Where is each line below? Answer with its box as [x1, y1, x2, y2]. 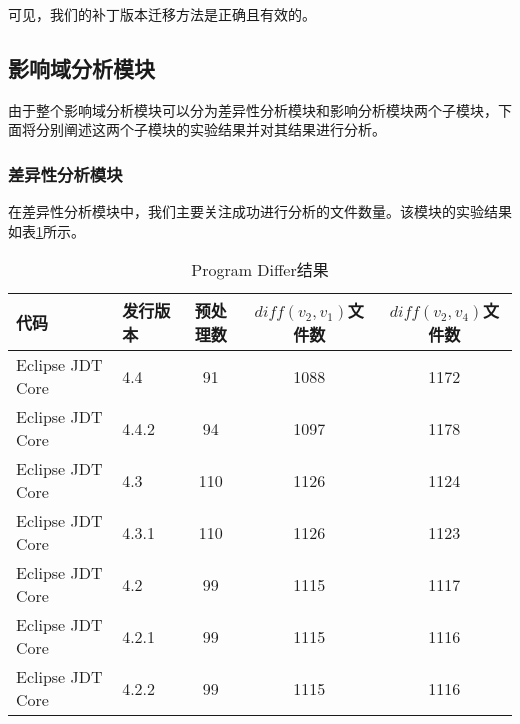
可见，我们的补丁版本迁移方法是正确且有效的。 [8, 4, 316, 24]
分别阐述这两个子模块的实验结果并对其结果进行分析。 [35, 119, 386, 140]
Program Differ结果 [191, 258, 329, 282]
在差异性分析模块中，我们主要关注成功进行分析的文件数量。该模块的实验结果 [8, 201, 512, 222]
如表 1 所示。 [8, 220, 85, 241]
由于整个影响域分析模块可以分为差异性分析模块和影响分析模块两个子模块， [8, 99, 498, 120]
